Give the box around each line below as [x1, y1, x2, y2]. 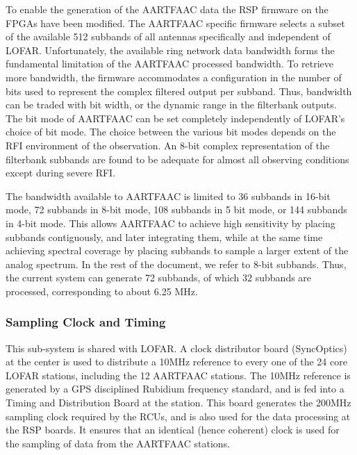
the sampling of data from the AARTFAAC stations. [6, 436, 231, 450]
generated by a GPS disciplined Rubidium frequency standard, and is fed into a [6, 381, 344, 396]
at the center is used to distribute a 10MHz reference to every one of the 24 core [6, 354, 347, 369]
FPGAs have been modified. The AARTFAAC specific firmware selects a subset [6, 15, 345, 30]
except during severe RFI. [6, 165, 116, 180]
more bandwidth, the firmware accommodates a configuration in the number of [6, 69, 342, 84]
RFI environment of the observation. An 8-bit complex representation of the [6, 138, 330, 152]
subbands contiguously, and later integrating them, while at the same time [6, 229, 323, 244]
